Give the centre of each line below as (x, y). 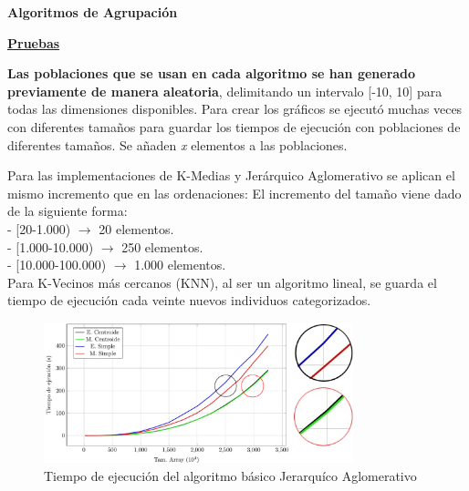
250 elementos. (162, 246)
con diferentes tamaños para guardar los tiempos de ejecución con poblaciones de (234, 126)
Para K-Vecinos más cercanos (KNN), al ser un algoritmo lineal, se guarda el (222, 282)
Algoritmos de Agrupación (93, 12)
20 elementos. (136, 228)
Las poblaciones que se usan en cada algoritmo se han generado (212, 73)
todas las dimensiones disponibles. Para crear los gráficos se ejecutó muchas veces (235, 109)
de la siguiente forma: (68, 211)
